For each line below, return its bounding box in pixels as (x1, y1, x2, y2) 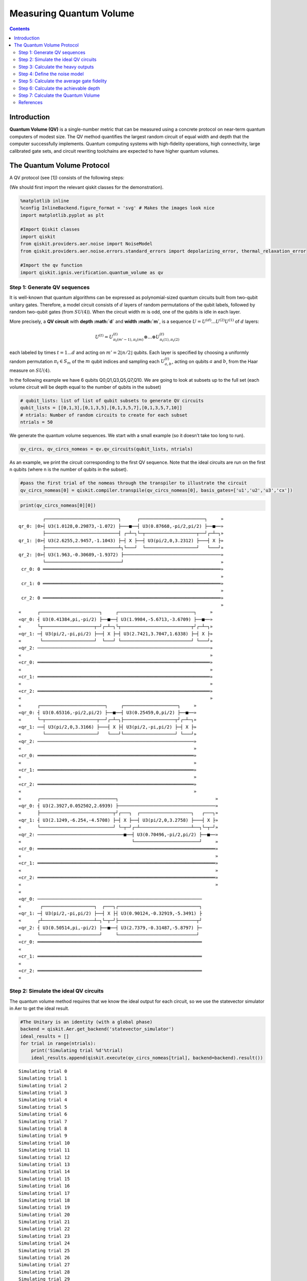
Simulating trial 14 (18, 1169, 70, 1174)
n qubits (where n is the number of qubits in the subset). (9, 466, 128, 472)
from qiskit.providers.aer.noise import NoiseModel (20, 241, 153, 247)
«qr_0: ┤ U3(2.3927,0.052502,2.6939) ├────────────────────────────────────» (18, 803, 218, 809)
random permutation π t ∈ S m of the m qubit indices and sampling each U (9, 358, 165, 366)
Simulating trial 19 (18, 1205, 70, 1210)
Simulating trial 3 (18, 1090, 68, 1096)
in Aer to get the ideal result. (9, 1005, 70, 1011)
